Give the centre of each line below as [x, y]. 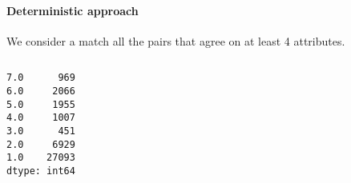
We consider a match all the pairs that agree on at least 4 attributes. [176, 40]
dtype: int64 [41, 171]
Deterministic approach [73, 10]
